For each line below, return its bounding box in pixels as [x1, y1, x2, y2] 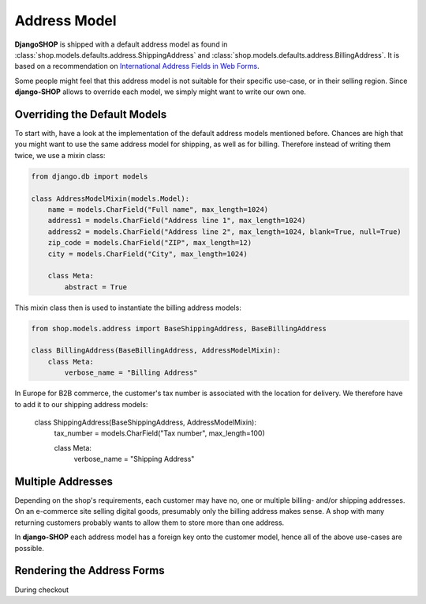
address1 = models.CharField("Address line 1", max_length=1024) [47, 216, 306, 225]
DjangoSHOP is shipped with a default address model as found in [14, 40, 228, 49]
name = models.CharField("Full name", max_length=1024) [47, 205, 269, 213]
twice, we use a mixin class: [14, 150, 106, 160]
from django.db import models [31, 172, 148, 181]
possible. [14, 543, 45, 553]
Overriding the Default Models [14, 108, 167, 121]
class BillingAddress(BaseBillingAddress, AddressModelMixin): [31, 346, 282, 355]
